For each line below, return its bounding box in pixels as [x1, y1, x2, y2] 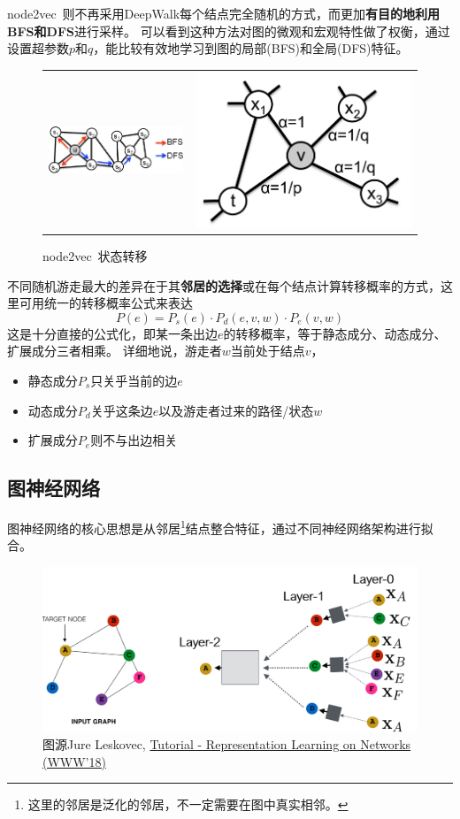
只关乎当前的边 [90, 371, 178, 389]
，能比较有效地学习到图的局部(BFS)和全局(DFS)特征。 [93, 39, 409, 57]
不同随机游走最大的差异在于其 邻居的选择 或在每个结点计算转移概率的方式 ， [7, 276, 441, 295]
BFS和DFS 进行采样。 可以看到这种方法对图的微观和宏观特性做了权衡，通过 [7, 21, 450, 40]
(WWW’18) [42, 752, 106, 770]
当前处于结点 [230, 341, 305, 360]
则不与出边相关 [90, 431, 178, 449]
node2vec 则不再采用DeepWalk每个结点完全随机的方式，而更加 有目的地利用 [7, 4, 441, 22]
